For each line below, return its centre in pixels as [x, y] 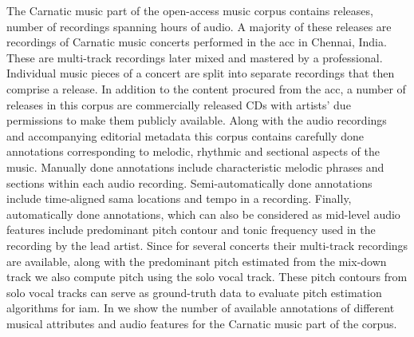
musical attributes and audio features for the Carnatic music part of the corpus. [202, 323]
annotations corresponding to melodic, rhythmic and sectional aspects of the [193, 151]
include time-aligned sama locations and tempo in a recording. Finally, [179, 198]
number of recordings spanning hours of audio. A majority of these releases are [199, 26]
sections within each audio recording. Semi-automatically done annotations [189, 182]
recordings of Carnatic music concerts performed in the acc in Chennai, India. [197, 42]
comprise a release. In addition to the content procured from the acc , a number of [206, 88]
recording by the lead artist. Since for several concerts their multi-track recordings [207, 245]
